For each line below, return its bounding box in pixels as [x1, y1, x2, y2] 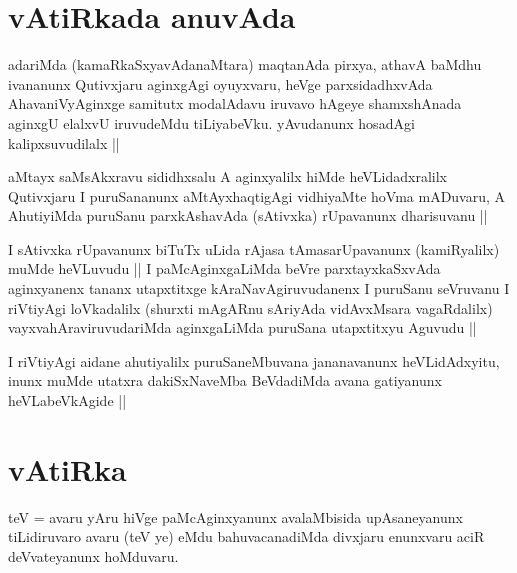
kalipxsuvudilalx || [8, 132, 120, 153]
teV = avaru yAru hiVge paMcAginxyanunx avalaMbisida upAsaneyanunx [8, 506, 463, 527]
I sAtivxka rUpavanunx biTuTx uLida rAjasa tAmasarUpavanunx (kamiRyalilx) [8, 238, 500, 259]
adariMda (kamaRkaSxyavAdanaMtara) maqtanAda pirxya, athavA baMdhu [8, 54, 482, 75]
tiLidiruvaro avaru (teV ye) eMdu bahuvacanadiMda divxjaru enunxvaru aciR [8, 526, 485, 547]
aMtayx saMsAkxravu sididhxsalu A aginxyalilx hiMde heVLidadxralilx [8, 166, 447, 187]
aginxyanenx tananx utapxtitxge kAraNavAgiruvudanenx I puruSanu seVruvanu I [8, 278, 510, 299]
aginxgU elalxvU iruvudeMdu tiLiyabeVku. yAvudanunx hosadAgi [8, 112, 415, 133]
